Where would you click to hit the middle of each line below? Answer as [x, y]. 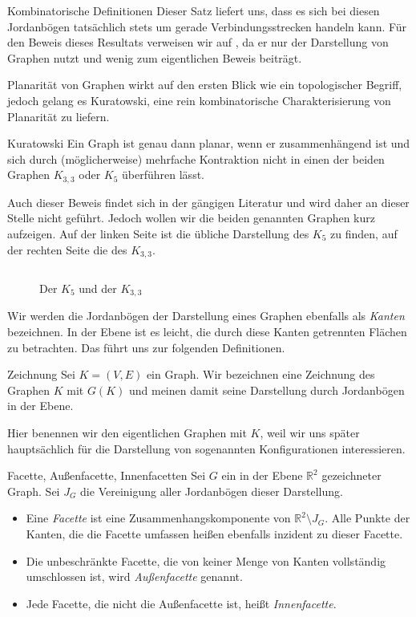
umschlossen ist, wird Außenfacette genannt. [134, 576]
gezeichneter [351, 475]
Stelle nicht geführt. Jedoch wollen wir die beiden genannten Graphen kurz [191, 218]
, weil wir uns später [310, 433]
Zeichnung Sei [41, 374]
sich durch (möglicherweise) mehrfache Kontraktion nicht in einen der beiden [196, 158]
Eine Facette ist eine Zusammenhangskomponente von [158, 518]
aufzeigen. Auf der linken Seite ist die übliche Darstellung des [158, 233]
